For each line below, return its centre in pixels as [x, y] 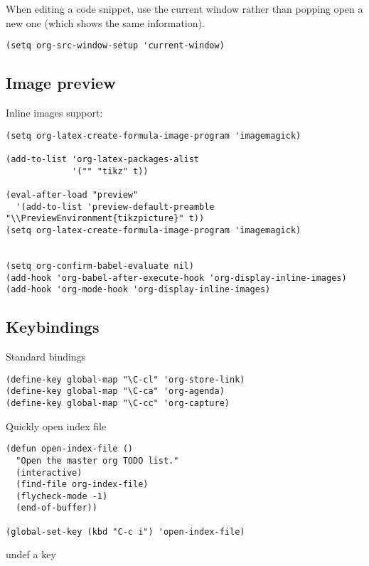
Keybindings [53, 327]
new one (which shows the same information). [105, 22]
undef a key [31, 554]
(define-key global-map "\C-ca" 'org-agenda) [115, 391]
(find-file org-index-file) [82, 485]
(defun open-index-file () [69, 449]
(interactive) [49, 472]
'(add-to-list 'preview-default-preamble [115, 207]
